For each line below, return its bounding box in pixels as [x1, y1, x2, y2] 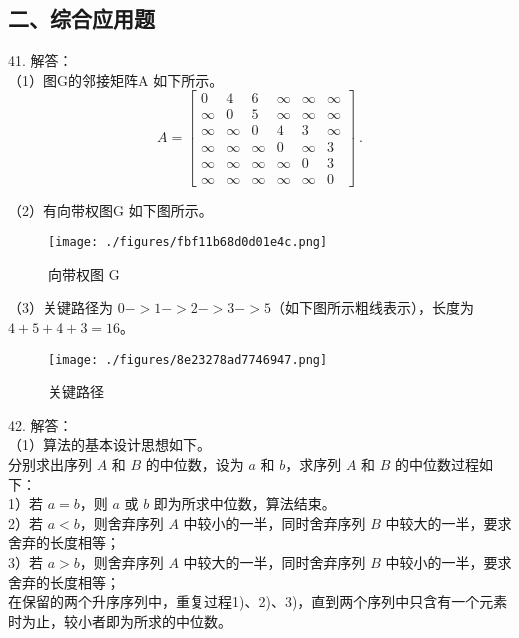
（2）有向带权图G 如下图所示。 [8, 199, 213, 220]
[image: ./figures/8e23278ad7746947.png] [48, 352, 328, 367]
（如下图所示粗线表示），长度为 [270, 297, 474, 318]
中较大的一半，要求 [385, 512, 512, 533]
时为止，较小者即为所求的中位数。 [8, 610, 232, 631]
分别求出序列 [8, 454, 92, 475]
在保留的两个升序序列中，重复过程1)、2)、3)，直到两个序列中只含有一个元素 [8, 591, 508, 612]
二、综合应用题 [8, 3, 155, 34]
